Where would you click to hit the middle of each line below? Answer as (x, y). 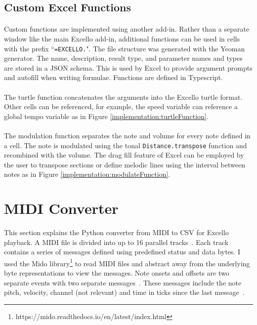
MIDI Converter (61, 208)
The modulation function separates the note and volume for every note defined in (127, 135)
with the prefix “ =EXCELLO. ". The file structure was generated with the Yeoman (125, 48)
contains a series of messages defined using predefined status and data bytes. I (122, 252)
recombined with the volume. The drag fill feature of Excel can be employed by (124, 155)
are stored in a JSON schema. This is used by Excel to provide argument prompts (128, 67)
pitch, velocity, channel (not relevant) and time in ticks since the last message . (124, 292)
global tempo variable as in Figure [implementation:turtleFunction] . (106, 116)
